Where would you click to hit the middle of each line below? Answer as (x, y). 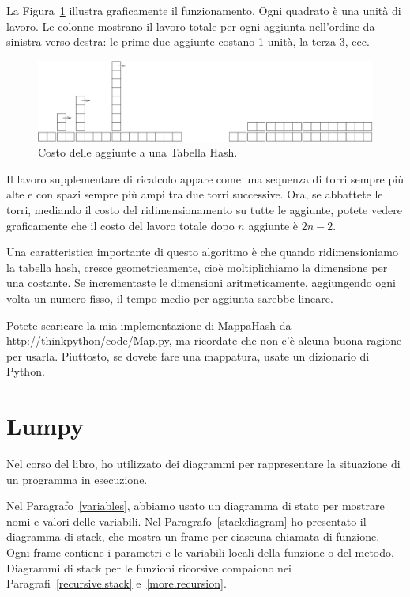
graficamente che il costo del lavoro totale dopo (120, 225)
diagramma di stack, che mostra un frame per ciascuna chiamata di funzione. (193, 537)
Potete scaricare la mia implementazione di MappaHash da (149, 325)
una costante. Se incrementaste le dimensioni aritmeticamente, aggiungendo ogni (201, 283)
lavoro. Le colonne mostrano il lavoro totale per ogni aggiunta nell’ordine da (191, 26)
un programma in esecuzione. (77, 479)
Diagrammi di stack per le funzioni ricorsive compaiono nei (149, 567)
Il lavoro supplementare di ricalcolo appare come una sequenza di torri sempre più (205, 178)
